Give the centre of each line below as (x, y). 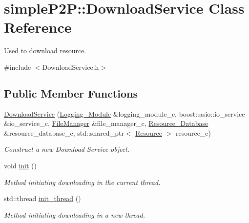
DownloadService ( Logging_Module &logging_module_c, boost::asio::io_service (124, 113)
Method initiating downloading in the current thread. (82, 182)
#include (18, 67)
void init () (20, 166)
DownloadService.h (71, 67)
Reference (38, 27)
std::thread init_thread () (42, 198)
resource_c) (193, 132)
